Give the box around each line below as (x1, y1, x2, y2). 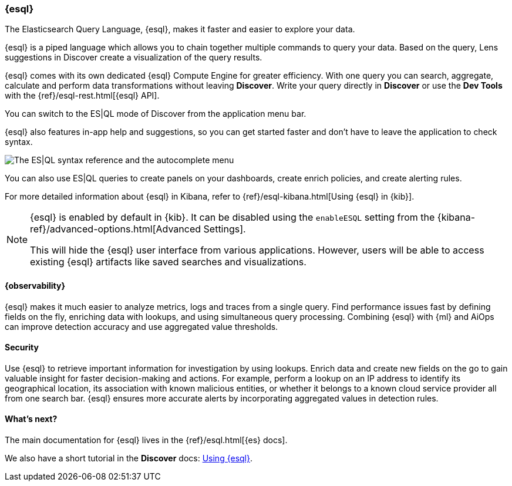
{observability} (5, 280, 66, 291)
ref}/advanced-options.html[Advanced (30, 223, 201, 235)
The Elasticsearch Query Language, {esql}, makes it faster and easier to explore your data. (5, 24, 355, 35)
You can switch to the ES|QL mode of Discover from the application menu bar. (5, 109, 306, 119)
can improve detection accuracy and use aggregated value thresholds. (5, 321, 278, 332)
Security (5, 342, 39, 353)
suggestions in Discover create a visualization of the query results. (5, 52, 262, 63)
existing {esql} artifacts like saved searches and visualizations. (30, 256, 306, 268)
